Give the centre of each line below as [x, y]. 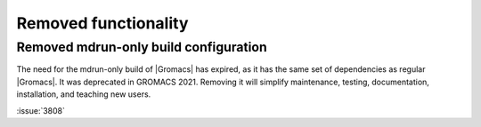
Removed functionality [102, 23]
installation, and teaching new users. [84, 94]
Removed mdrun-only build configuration [142, 47]
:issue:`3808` [41, 110]
